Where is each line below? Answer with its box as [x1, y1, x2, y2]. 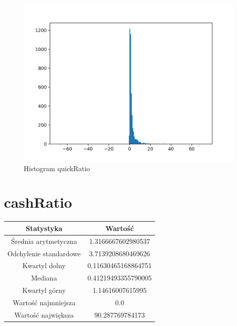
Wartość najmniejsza [12, 297, 76, 307]
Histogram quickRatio [24, 163, 90, 173]
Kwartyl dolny [22, 260, 66, 271]
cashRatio [4, 192, 72, 212]
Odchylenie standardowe [7, 248, 81, 258]
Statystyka [25, 223, 63, 233]
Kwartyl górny [22, 285, 66, 295]
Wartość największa [14, 309, 74, 320]
